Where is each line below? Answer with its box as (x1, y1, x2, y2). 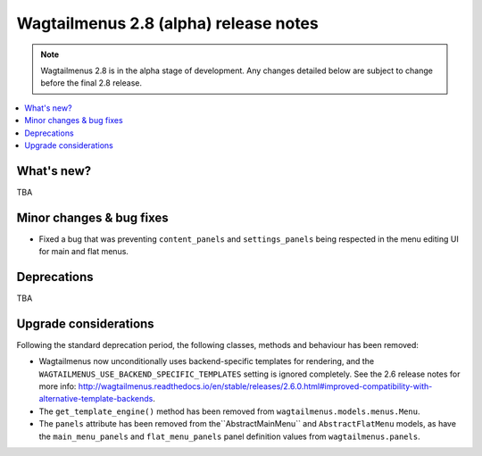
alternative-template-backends (38, 394, 154, 404)
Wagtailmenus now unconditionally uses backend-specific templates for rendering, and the (38, 356, 375, 367)
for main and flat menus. (38, 246, 129, 257)
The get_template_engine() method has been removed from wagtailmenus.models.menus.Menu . (38, 406, 420, 417)
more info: (38, 381, 77, 392)
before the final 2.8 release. (40, 78, 143, 88)
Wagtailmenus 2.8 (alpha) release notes (16, 13, 319, 33)
